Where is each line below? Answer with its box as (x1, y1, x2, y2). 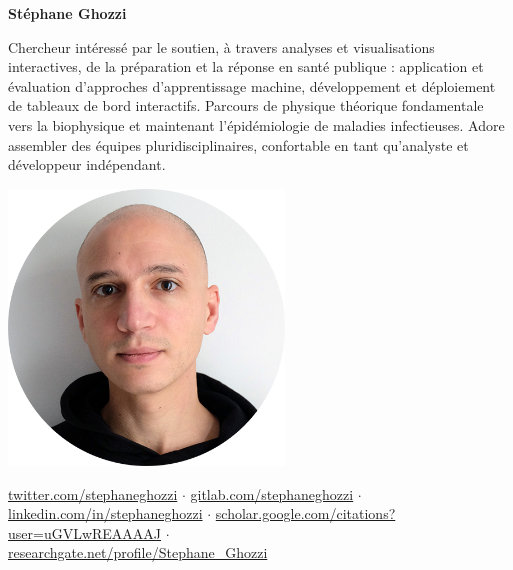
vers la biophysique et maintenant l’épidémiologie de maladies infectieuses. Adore (8, 114, 505, 135)
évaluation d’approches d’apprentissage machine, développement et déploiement (8, 75, 496, 96)
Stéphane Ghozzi (8, 3, 127, 23)
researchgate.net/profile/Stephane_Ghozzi (8, 542, 268, 563)
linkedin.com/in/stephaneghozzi (8, 503, 203, 524)
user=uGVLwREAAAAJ (8, 522, 162, 543)
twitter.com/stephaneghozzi (8, 483, 178, 504)
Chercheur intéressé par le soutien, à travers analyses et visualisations (8, 36, 435, 57)
